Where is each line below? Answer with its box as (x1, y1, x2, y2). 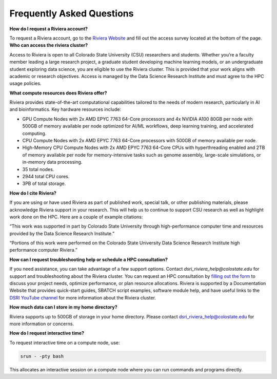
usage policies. (9, 80, 42, 87)
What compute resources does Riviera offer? (9, 90, 107, 96)
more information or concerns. (9, 321, 74, 327)
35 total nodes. (22, 166, 54, 172)
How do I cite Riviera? (9, 190, 56, 196)
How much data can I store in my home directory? (9, 304, 117, 310)
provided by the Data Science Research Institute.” (9, 230, 115, 236)
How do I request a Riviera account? (9, 26, 88, 32)
